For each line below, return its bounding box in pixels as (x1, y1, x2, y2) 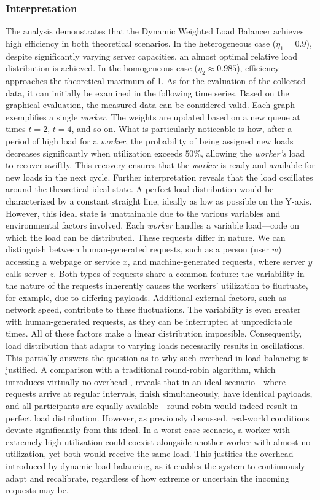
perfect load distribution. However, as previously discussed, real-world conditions (6, 411, 310, 424)
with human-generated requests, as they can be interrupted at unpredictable (6, 314, 293, 327)
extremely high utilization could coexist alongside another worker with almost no (6, 435, 311, 448)
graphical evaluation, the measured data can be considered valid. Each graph (6, 98, 295, 111)
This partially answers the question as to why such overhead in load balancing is (6, 351, 309, 364)
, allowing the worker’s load (201, 146, 305, 159)
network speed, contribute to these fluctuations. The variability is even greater (6, 303, 301, 316)
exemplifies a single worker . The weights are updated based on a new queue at (6, 110, 300, 123)
